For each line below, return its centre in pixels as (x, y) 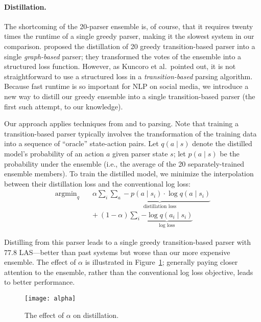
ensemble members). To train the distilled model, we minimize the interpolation (129, 174)
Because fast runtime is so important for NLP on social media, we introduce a (126, 86)
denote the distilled (222, 143)
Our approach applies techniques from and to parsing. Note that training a (121, 123)
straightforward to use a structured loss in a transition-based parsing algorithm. (128, 76)
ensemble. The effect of (40, 262)
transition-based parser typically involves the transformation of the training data (130, 133)
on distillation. (96, 315)
